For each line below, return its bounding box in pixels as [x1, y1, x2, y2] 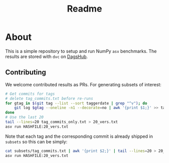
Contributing [5, 68, 46, 77]
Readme [67, 3, 102, 15]
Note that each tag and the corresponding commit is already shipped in [5, 133, 153, 139]
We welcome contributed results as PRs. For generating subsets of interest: [5, 81, 162, 87]
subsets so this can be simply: [5, 138, 68, 144]
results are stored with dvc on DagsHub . [5, 53, 88, 60]
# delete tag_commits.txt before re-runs [5, 96, 94, 101]
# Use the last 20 [5, 115, 44, 120]
